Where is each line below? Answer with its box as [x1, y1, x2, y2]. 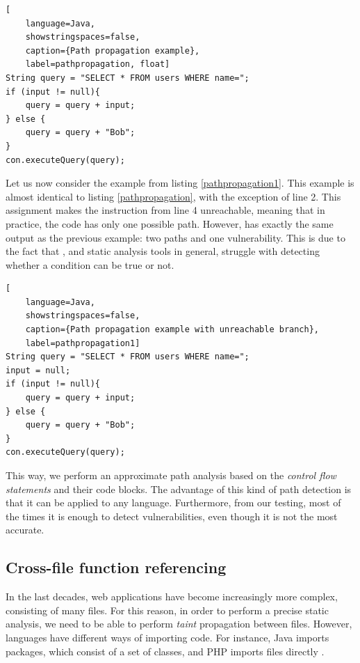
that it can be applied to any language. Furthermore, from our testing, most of [6, 495, 341, 510]
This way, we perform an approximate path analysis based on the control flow [6, 468, 336, 482]
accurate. [6, 522, 44, 537]
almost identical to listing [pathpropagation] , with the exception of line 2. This [6, 189, 341, 203]
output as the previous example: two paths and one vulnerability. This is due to [6, 230, 345, 244]
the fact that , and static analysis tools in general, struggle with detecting [6, 244, 320, 258]
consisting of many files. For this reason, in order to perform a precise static [6, 602, 329, 617]
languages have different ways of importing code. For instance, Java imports [6, 630, 329, 644]
